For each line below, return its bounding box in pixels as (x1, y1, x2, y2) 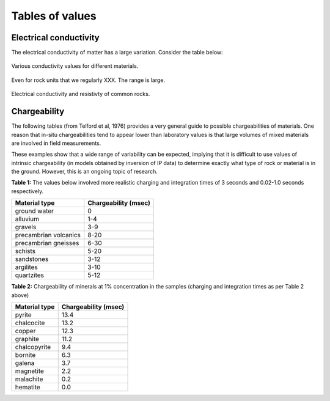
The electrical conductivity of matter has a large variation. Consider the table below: (11, 49, 223, 56)
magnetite (15, 367, 44, 375)
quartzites (15, 271, 45, 279)
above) (11, 291, 29, 299)
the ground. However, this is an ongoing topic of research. (11, 168, 158, 175)
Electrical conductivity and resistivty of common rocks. (11, 90, 150, 98)
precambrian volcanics (15, 231, 81, 240)
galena (15, 359, 35, 367)
